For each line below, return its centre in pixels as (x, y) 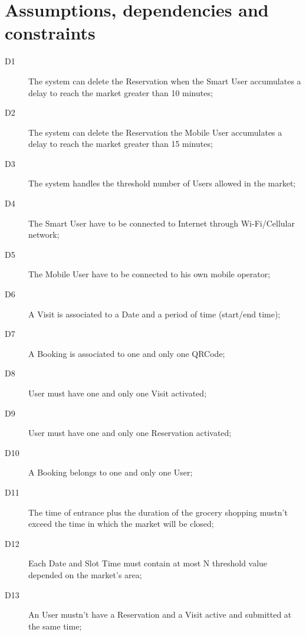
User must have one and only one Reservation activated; (130, 433)
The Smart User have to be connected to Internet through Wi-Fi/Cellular (162, 223)
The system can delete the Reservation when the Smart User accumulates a (165, 81)
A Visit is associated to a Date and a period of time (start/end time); (154, 314)
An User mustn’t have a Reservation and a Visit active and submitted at (160, 614)
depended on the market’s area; (85, 574)
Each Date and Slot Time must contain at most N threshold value (148, 563)
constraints (50, 33)
